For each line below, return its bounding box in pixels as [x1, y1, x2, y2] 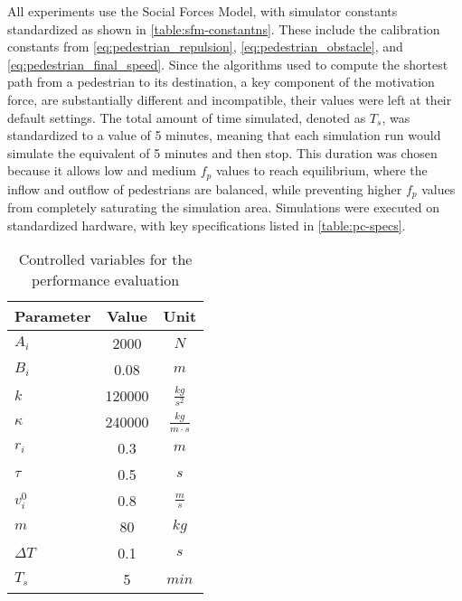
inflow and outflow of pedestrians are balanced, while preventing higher [7, 179, 402, 198]
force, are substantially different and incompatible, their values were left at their [7, 89, 452, 108]
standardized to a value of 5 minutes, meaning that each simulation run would [7, 126, 441, 145]
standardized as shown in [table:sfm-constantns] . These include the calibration [7, 19, 440, 38]
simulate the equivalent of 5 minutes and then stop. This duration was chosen [7, 143, 438, 162]
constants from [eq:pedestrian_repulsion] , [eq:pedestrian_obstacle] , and [7, 37, 403, 56]
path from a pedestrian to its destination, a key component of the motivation [7, 72, 435, 91]
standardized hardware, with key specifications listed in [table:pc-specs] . [7, 215, 406, 234]
